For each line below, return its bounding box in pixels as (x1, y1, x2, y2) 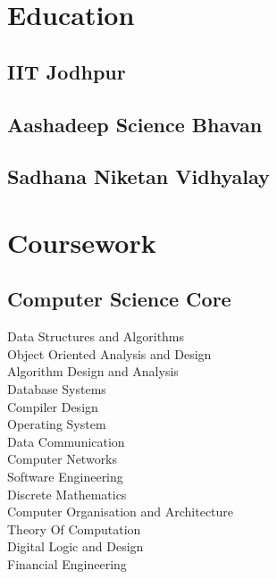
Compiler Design (7, 397, 98, 415)
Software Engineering (7, 467, 123, 486)
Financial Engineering (7, 555, 127, 574)
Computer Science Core (7, 285, 231, 313)
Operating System (7, 415, 106, 433)
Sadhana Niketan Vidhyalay (7, 163, 270, 190)
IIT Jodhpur (7, 57, 126, 85)
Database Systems (7, 380, 106, 399)
